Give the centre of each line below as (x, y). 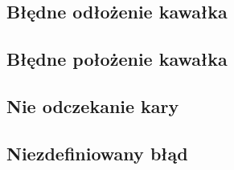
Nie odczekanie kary (93, 105)
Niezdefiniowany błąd (97, 153)
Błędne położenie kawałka (117, 59)
